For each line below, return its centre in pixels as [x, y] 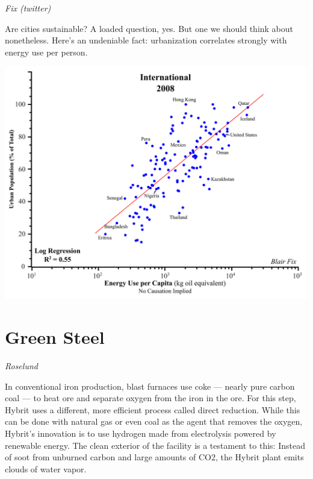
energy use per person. [46, 52]
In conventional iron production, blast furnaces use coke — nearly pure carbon [150, 386]
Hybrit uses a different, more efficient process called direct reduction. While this [153, 409]
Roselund [21, 365]
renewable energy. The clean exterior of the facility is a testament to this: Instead [155, 445]
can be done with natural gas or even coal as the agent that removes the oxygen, [154, 421]
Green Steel [55, 337]
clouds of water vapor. [46, 468]
